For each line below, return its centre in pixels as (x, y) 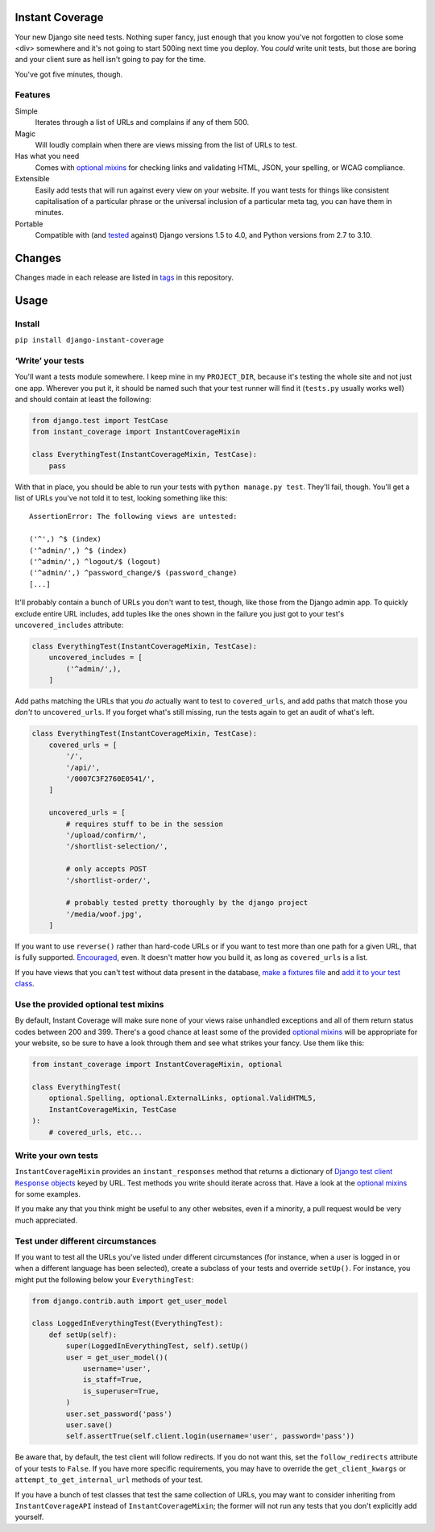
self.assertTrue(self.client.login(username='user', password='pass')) (210, 1436)
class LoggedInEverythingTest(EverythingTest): (127, 1323)
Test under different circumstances (86, 1241)
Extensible (32, 179)
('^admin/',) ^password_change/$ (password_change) (133, 573)
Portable (29, 224)
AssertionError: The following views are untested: (133, 517)
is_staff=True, (112, 1380)
